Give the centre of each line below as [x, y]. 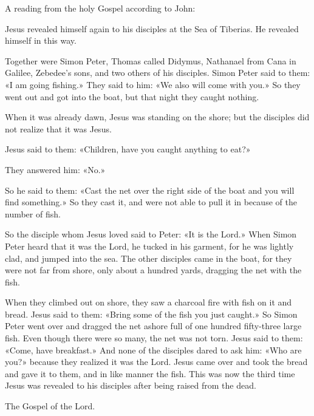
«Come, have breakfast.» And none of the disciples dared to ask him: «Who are [153, 350]
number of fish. [33, 213]
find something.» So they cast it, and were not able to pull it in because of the [151, 202]
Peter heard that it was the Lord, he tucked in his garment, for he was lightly [149, 246]
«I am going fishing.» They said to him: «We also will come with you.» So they [153, 84]
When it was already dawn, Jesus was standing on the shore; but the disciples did [157, 117]
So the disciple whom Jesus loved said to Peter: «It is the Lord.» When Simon [151, 234]
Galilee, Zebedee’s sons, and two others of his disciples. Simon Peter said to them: [158, 73]
